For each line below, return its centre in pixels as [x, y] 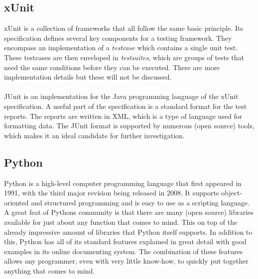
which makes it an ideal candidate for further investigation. [94, 135]
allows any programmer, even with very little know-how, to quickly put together [126, 261]
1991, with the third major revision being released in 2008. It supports [112, 193]
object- [232, 193]
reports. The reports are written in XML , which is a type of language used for [123, 116]
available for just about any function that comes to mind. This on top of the [121, 222]
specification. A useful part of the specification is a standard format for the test [126, 106]
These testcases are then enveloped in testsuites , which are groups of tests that [124, 57]
